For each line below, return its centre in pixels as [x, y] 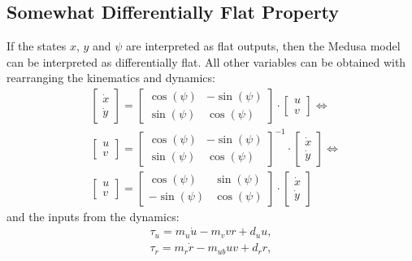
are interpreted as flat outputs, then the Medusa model [263, 46]
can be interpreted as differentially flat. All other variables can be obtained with [206, 61]
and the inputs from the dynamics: [93, 216]
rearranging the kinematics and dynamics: [111, 78]
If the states [37, 46]
